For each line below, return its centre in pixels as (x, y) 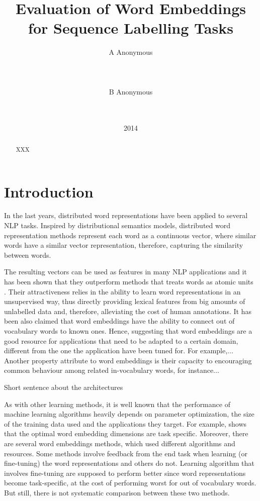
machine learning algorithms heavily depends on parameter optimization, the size (129, 414)
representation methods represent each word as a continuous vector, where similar (130, 235)
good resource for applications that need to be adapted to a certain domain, (121, 340)
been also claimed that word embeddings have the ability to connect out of (119, 321)
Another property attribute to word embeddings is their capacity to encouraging (128, 360)
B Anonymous (131, 91)
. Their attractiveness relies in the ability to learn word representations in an (122, 291)
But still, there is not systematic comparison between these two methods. (117, 492)
